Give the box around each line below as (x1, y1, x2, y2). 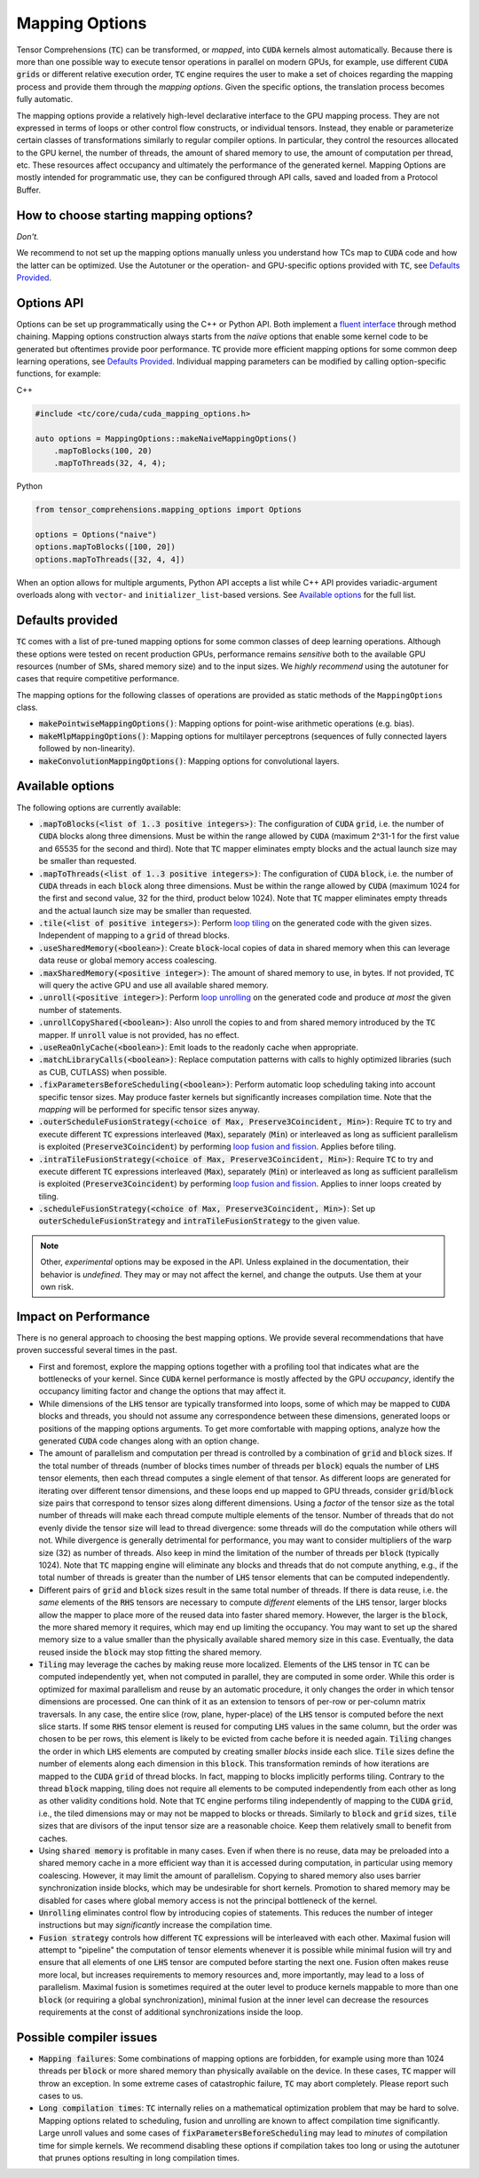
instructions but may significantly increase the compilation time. (38, 1920, 272, 1930)
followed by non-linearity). (38, 743, 136, 754)
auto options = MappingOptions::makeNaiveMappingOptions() (35, 433, 297, 444)
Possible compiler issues (16, 2030, 158, 2045)
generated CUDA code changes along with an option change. (38, 1435, 260, 1446)
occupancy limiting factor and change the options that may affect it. (38, 1386, 287, 1396)
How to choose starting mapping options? (16, 208, 254, 223)
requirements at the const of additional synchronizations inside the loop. (38, 2007, 303, 2017)
